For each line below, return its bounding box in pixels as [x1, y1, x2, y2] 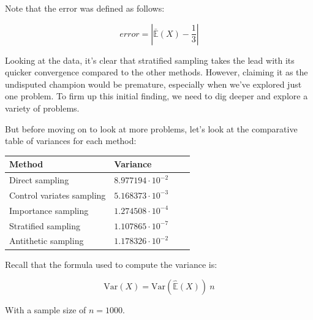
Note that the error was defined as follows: [5, 2, 165, 14]
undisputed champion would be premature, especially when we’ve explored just [5, 77, 302, 90]
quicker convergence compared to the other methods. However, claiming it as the [5, 66, 308, 78]
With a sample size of [5, 303, 86, 316]
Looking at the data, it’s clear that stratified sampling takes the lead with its [5, 53, 295, 66]
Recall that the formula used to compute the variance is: [5, 257, 217, 270]
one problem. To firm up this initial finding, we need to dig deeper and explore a [5, 90, 308, 102]
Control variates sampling [9, 188, 106, 201]
